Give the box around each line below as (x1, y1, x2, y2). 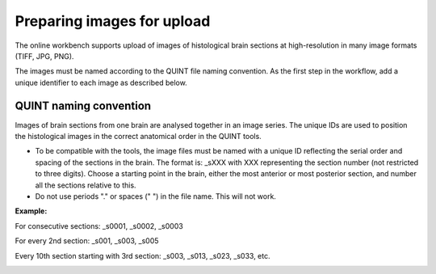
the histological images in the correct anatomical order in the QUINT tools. (15, 132, 262, 141)
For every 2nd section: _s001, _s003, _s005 (15, 236, 159, 246)
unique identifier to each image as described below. (15, 78, 187, 87)
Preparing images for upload (15, 12, 211, 30)
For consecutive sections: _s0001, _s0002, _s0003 (15, 221, 183, 230)
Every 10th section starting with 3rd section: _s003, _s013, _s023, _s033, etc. (15, 251, 270, 260)
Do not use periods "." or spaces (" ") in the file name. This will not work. (35, 191, 276, 201)
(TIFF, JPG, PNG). (15, 51, 74, 61)
